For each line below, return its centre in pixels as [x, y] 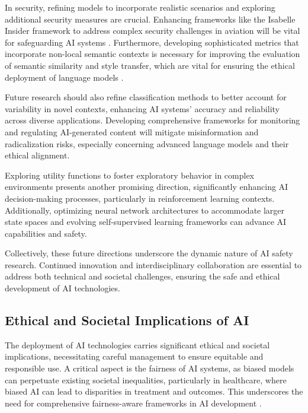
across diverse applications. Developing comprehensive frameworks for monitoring [153, 120]
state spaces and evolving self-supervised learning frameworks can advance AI [146, 222]
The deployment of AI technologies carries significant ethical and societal [137, 344]
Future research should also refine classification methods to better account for [146, 97]
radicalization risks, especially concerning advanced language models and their [147, 143]
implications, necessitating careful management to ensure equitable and [134, 356]
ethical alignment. [37, 155]
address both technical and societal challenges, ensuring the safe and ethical [142, 276]
